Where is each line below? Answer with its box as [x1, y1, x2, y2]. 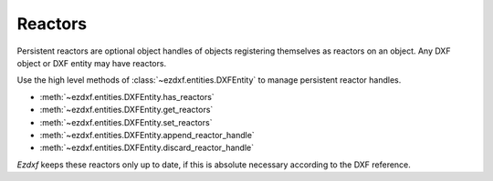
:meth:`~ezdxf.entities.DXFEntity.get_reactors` [39, 105, 214, 116]
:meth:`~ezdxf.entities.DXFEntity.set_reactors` [39, 116, 213, 127]
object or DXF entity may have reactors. [16, 57, 167, 68]
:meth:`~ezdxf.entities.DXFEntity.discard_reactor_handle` [39, 142, 255, 154]
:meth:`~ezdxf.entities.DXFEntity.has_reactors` [39, 91, 215, 102]
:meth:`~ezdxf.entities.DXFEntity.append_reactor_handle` [39, 129, 255, 140]
